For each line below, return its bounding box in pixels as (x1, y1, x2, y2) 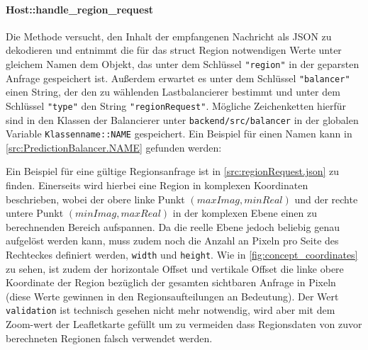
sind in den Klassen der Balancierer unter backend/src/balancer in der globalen (6, 112, 359, 127)
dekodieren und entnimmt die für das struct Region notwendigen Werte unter (6, 43, 342, 57)
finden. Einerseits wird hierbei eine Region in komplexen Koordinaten (6, 178, 308, 193)
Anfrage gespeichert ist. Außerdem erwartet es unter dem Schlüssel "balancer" (6, 70, 350, 85)
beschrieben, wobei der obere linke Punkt (6, 191, 185, 206)
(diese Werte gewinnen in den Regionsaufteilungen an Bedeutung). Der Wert (6, 288, 339, 303)
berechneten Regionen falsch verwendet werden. (6, 330, 213, 345)
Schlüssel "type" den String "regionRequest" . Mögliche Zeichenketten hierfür (6, 98, 347, 113)
